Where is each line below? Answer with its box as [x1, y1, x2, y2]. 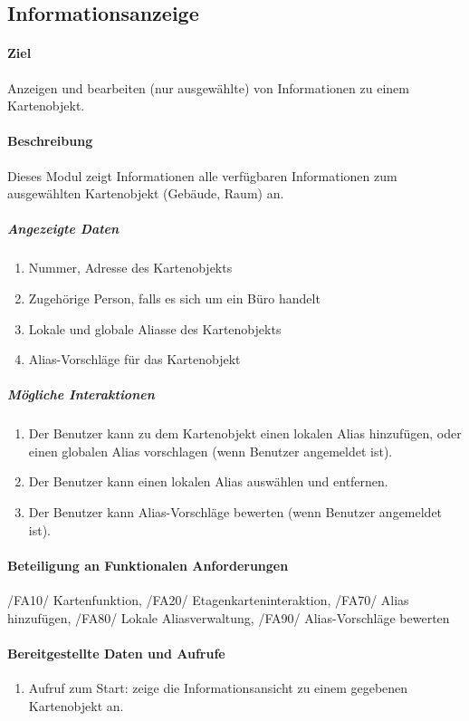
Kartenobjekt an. [28, 696, 124, 715]
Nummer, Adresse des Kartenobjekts [28, 258, 233, 277]
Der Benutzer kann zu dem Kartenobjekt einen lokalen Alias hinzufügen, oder [28, 424, 462, 443]
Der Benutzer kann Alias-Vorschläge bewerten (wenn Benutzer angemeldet [28, 503, 443, 522]
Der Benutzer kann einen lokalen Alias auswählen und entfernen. [28, 472, 388, 491]
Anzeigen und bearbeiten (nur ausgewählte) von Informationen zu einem [7, 78, 409, 97]
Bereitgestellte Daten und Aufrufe [7, 643, 225, 662]
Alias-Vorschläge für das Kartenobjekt [28, 350, 241, 369]
